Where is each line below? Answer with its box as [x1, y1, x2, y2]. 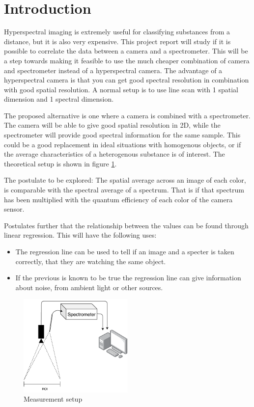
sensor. [4, 204, 25, 214]
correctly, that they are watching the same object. [15, 256, 166, 266]
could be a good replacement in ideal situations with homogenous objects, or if [4, 139, 241, 149]
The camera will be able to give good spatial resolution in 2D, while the [4, 120, 221, 130]
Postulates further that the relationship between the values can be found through [4, 220, 249, 230]
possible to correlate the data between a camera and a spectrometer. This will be [4, 46, 248, 56]
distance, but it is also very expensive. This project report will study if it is [4, 36, 231, 46]
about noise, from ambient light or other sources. [15, 282, 163, 292]
